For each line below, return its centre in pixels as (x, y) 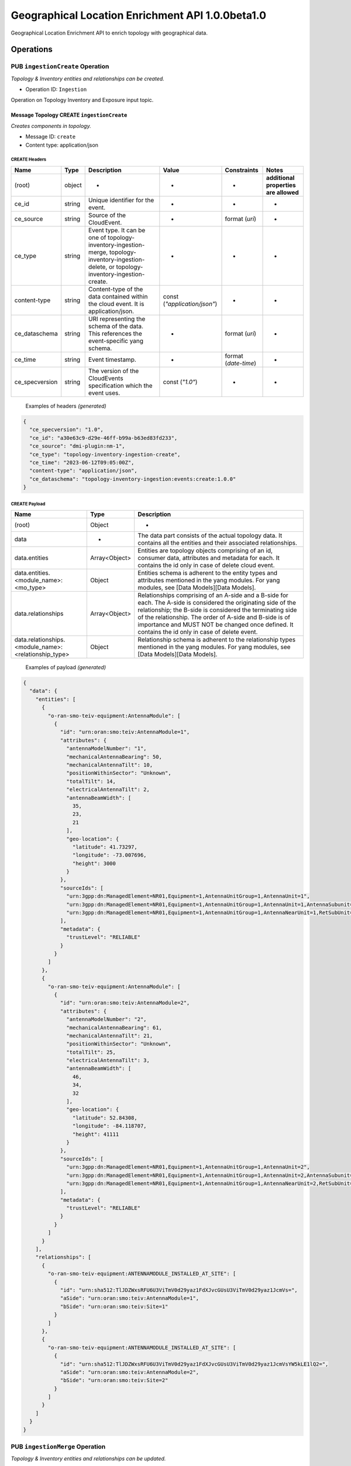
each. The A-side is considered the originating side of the (217, 603)
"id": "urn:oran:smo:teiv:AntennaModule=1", (125, 732)
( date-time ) (241, 364)
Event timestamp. (112, 359)
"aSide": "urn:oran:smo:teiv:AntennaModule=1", (130, 1298)
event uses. (104, 393)
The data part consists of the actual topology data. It (210, 535)
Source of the (107, 215)
